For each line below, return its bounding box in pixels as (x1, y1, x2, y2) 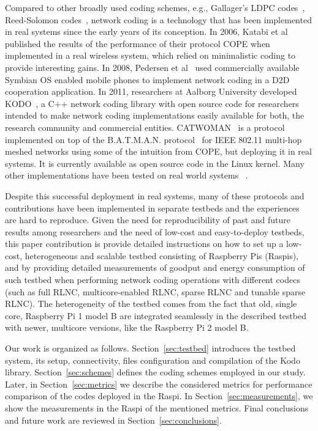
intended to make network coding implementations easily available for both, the (5, 109, 305, 122)
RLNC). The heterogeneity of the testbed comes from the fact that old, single (5, 297, 297, 310)
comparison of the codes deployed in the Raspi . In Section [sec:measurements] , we (5, 389, 313, 402)
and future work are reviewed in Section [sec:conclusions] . (5, 413, 222, 426)
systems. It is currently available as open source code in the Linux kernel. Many (5, 157, 305, 169)
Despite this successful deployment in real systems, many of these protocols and (5, 189, 305, 202)
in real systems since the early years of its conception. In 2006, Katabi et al (5, 25, 288, 38)
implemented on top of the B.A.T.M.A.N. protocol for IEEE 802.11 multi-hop (5, 133, 302, 146)
